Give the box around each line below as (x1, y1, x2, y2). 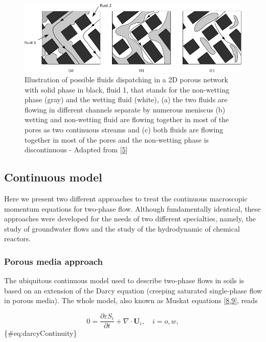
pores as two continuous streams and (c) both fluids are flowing (25, 124, 224, 135)
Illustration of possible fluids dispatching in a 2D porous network (25, 74, 228, 85)
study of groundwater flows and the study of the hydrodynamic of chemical (4, 223, 240, 234)
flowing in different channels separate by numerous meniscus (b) (25, 104, 226, 115)
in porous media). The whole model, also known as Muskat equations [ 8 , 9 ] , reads (4, 295, 258, 306)
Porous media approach (4, 255, 103, 267)
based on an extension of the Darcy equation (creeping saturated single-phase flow (4, 285, 262, 295)
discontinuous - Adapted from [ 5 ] (25, 144, 128, 155)
